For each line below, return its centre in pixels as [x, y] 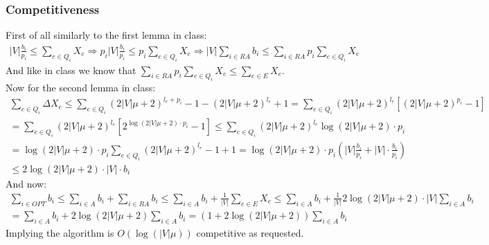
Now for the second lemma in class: [81, 88]
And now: [26, 183]
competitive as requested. [250, 233]
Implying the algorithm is [60, 233]
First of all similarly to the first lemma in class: [106, 35]
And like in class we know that [71, 70]
